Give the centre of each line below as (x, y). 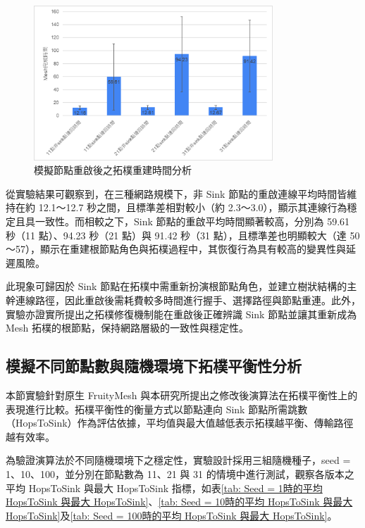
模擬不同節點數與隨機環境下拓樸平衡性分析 (154, 366)
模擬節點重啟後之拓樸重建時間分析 (113, 170)
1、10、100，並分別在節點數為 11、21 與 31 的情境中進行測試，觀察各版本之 (180, 473)
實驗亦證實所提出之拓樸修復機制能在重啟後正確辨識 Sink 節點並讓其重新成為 (181, 314)
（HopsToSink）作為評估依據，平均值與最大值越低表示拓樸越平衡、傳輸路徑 (180, 423)
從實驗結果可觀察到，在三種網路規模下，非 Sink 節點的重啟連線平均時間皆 (177, 193)
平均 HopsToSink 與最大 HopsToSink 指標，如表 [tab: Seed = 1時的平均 (164, 488)
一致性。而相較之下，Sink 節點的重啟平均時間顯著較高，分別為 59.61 (192, 221)
